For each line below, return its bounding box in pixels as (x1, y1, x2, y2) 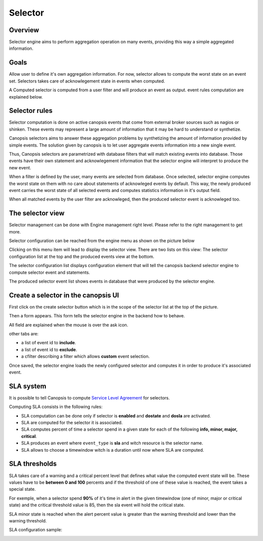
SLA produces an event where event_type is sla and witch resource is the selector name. (21, 440, 204, 446)
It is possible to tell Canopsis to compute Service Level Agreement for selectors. (9, 395, 170, 400)
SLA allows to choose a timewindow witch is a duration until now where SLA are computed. (21, 447, 205, 453)
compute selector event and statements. (9, 269, 90, 275)
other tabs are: (9, 331, 39, 337)
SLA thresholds (9, 459, 57, 468)
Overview (9, 26, 39, 34)
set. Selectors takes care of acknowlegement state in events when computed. (9, 78, 165, 84)
